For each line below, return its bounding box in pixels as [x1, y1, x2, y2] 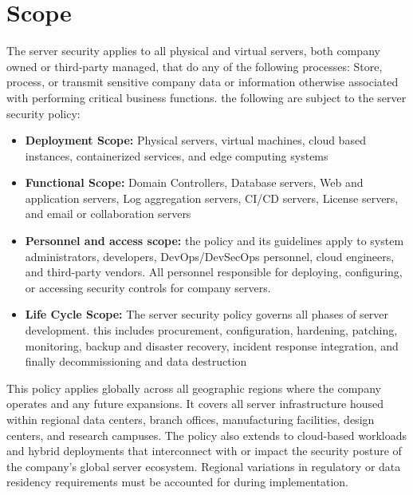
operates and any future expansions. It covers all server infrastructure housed [6, 395, 383, 412]
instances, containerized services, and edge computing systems [25, 147, 328, 164]
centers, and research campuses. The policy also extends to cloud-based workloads [6, 426, 407, 443]
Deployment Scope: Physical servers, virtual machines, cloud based [25, 132, 366, 148]
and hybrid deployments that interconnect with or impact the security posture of [6, 442, 402, 459]
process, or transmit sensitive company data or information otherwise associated [6, 73, 399, 90]
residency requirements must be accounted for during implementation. [6, 473, 348, 490]
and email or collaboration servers [25, 205, 191, 222]
